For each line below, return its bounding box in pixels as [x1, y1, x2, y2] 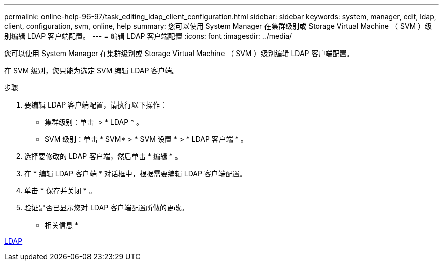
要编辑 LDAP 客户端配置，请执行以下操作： [24, 100, 167, 109]
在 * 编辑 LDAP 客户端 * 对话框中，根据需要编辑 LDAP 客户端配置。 [24, 169, 247, 178]
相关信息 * [45, 221, 78, 229]
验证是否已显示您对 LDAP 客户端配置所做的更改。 [24, 203, 189, 212]
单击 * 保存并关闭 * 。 [24, 186, 96, 195]
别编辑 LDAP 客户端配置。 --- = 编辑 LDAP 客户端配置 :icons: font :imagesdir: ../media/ [4, 32, 292, 40]
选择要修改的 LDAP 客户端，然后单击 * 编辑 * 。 [24, 152, 182, 161]
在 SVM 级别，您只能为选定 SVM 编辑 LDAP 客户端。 [4, 66, 180, 75]
